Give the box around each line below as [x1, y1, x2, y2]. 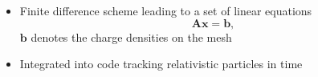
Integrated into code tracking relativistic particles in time [19, 55, 303, 72]
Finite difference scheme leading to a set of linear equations [19, 2, 312, 18]
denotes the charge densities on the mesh [31, 28, 232, 45]
